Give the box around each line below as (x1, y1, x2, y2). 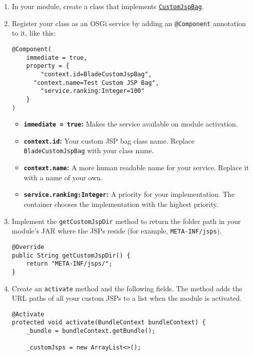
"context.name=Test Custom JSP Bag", (33, 79, 159, 86)
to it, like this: (12, 28, 56, 38)
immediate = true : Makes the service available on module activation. (24, 119, 238, 129)
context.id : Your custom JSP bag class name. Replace (24, 135, 195, 146)
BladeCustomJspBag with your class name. (24, 145, 154, 156)
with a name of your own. (24, 172, 103, 182)
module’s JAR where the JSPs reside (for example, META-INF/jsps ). (12, 225, 222, 236)
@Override (12, 243, 45, 251)
